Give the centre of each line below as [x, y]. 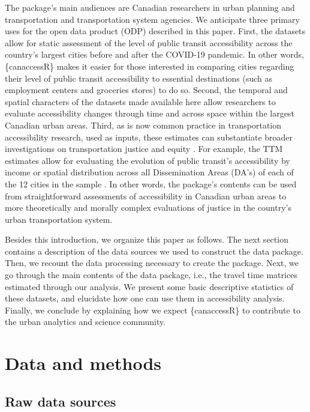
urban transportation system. [59, 219]
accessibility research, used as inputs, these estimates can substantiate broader [149, 137]
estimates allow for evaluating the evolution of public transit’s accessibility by [148, 160]
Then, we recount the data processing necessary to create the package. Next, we [152, 263]
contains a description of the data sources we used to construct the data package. [154, 251]
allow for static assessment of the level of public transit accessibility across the [149, 42]
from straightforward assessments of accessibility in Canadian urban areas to [146, 195]
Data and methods [83, 363]
